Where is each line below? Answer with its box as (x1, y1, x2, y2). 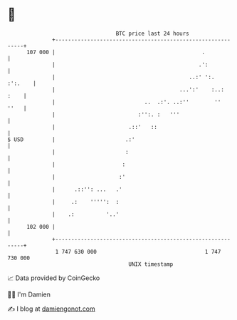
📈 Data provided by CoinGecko (7, 274, 100, 282)
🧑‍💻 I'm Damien (7, 290, 51, 299)
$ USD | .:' (7, 135, 135, 143)
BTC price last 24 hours (115, 30, 190, 37)
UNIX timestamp (128, 260, 174, 268)
